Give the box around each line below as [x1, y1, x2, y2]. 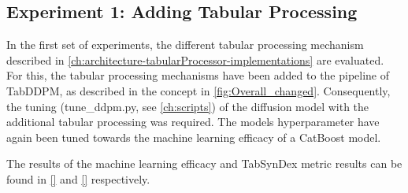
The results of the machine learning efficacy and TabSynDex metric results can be [6, 155, 402, 172]
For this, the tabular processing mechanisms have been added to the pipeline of [6, 67, 390, 84]
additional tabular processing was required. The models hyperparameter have [6, 113, 380, 130]
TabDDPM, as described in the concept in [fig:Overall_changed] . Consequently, [6, 82, 391, 98]
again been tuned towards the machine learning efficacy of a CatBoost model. [6, 128, 381, 145]
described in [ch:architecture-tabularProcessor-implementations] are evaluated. [6, 51, 384, 68]
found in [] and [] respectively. [6, 170, 150, 187]
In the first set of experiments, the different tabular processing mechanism [6, 36, 364, 53]
